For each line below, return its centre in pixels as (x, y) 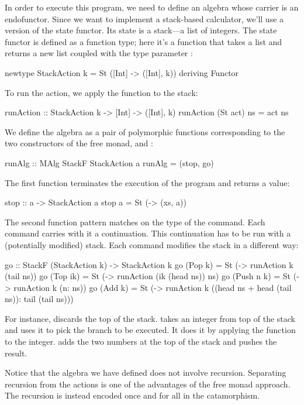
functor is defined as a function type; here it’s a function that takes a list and (144, 41)
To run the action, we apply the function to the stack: (101, 92)
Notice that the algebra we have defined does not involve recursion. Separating (146, 373)
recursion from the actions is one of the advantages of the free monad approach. (148, 384)
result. (16, 353)
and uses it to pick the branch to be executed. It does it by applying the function (150, 330)
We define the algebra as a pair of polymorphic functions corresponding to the (145, 131)
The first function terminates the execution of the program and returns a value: (147, 182)
